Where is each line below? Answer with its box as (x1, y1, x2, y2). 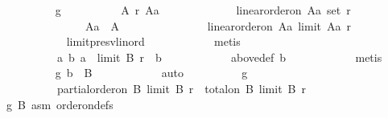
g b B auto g (55, 64, 248, 81)
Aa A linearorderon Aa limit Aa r (85, 17, 351, 34)
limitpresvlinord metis (66, 33, 241, 50)
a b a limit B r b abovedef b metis (56, 48, 382, 65)
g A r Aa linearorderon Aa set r (55, 2, 351, 18)
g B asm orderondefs (6, 96, 114, 112)
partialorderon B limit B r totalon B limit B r (56, 79, 307, 96)
